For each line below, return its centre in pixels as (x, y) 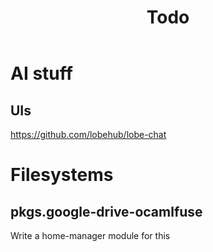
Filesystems (62, 175)
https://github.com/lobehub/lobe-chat (88, 134)
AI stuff (41, 73)
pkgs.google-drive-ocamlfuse (106, 211)
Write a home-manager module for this (90, 235)
